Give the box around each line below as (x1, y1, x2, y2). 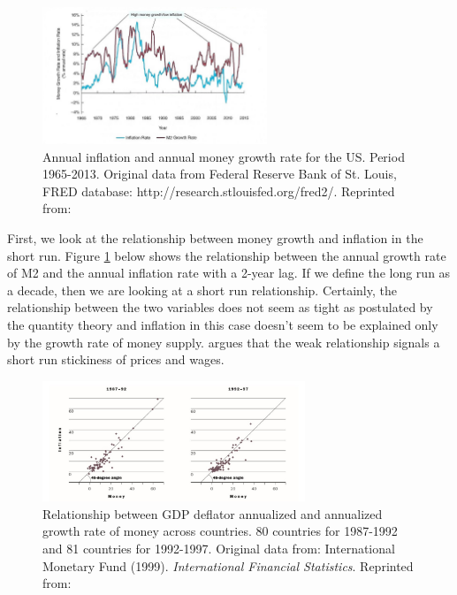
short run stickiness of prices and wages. (7, 350, 225, 369)
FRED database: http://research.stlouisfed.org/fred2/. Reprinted (42, 181, 395, 200)
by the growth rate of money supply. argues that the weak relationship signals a (7, 332, 440, 351)
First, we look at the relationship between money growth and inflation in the (7, 228, 423, 247)
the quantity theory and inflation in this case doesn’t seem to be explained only (7, 315, 438, 333)
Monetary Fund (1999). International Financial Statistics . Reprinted (42, 556, 414, 575)
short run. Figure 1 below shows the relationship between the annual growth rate (7, 246, 446, 264)
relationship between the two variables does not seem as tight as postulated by (7, 298, 433, 317)
